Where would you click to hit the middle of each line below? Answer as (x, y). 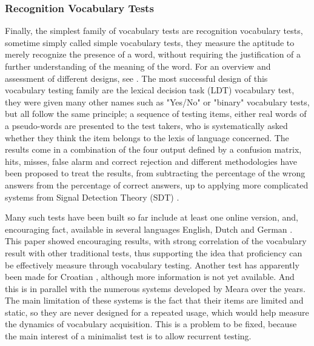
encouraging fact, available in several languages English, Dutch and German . (149, 229)
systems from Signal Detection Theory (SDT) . (92, 197)
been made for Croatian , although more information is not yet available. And (150, 277)
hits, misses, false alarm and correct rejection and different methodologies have (151, 161)
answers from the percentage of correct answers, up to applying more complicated (157, 185)
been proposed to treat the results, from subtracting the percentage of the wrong (155, 173)
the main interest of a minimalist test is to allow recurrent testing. (128, 336)
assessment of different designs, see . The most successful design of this (136, 78)
